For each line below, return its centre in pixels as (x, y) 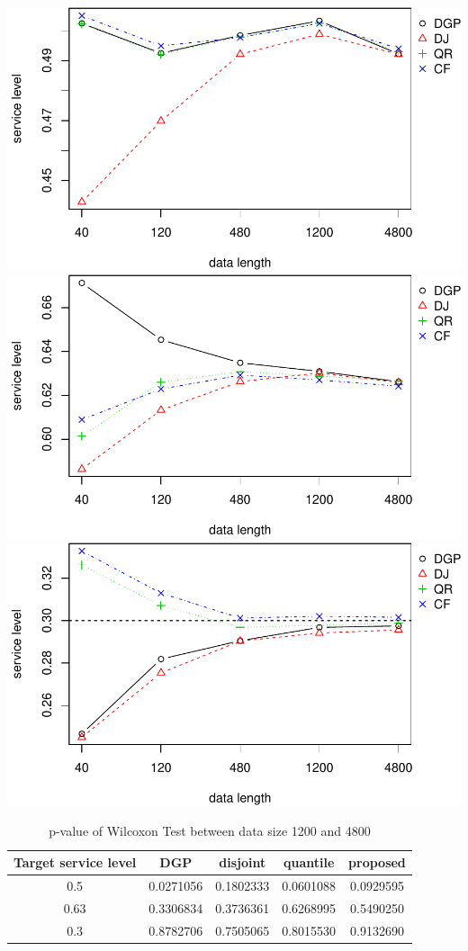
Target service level (75, 862)
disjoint (243, 862)
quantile (309, 862)
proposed (377, 862)
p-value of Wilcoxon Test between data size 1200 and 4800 (210, 831)
